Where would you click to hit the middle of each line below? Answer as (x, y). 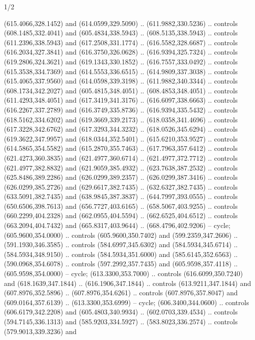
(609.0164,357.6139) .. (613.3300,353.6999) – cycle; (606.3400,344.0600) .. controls (127, 302)
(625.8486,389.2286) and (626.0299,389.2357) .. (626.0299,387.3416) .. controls (121, 177)
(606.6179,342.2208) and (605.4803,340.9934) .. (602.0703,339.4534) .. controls (121, 312)
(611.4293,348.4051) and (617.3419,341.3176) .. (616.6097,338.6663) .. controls (121, 100)
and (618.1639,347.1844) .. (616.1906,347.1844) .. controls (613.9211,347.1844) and (127, 283)
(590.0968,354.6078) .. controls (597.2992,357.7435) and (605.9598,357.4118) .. (121, 264)
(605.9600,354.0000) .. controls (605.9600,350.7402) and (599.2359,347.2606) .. (121, 235)
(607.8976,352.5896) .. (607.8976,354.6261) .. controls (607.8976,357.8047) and (121, 293)
